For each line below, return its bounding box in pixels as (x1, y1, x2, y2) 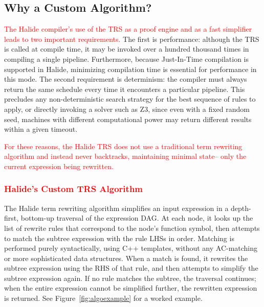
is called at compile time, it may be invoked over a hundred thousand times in (4, 43, 249, 54)
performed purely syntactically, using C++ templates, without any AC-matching (4, 243, 258, 253)
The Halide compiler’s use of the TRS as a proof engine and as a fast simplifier (4, 23, 252, 34)
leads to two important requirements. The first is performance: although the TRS (4, 33, 259, 44)
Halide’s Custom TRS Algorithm (4, 182, 143, 195)
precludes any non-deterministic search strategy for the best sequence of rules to (4, 93, 256, 104)
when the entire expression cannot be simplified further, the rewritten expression (4, 282, 257, 293)
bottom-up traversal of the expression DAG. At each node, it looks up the (20, 212, 253, 223)
